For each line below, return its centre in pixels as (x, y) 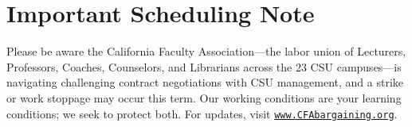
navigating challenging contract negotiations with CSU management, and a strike (205, 82)
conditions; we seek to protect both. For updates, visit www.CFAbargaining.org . (202, 113)
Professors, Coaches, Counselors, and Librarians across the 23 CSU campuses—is (204, 66)
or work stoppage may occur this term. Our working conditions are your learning (204, 97)
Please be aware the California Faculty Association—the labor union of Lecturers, (206, 51)
